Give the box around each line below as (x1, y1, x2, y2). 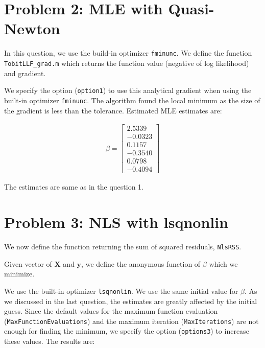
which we (209, 258, 238, 269)
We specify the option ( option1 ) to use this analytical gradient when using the (4, 85, 252, 96)
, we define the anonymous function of (81, 258, 201, 269)
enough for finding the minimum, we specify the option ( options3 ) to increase (4, 326, 249, 336)
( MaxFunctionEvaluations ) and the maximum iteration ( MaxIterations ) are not (4, 315, 259, 326)
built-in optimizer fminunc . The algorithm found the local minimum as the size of (4, 95, 260, 105)
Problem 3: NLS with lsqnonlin (4, 212, 229, 233)
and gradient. (4, 67, 46, 78)
